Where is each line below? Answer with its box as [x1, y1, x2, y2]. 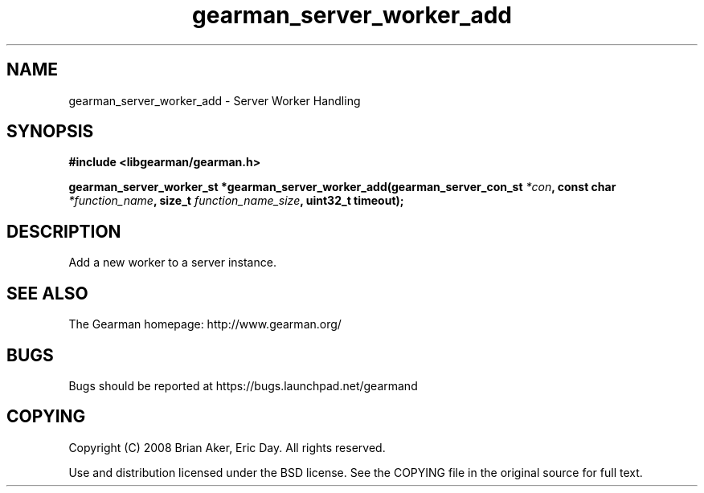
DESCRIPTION [6, 221, 121, 242]
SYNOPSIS [6, 121, 94, 142]
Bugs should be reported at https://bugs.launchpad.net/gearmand [68, 378, 418, 393]
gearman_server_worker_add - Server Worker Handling [68, 93, 361, 108]
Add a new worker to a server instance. [68, 255, 276, 270]
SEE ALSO [6, 283, 88, 304]
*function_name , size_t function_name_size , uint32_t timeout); [68, 194, 404, 208]
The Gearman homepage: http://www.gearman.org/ [68, 317, 342, 332]
